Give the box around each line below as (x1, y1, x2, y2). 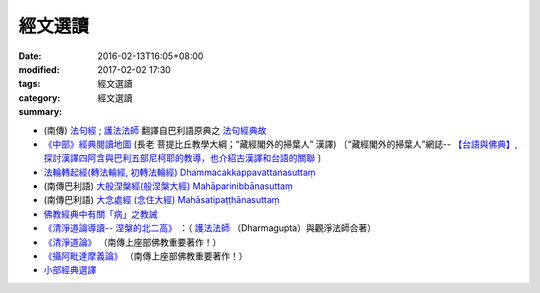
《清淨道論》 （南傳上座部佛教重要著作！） (43, 236, 222, 248)
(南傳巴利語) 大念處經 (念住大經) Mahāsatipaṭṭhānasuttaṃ (43, 194, 280, 206)
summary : (18, 106, 63, 118)
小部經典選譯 (43, 264, 97, 276)
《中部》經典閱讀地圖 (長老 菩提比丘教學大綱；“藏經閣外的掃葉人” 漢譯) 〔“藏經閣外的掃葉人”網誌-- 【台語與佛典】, (43, 138, 518, 150)
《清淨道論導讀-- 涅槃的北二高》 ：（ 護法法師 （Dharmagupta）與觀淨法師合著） (43, 222, 377, 234)
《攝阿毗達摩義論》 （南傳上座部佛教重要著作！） (43, 250, 248, 262)
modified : (18, 63, 60, 75)
